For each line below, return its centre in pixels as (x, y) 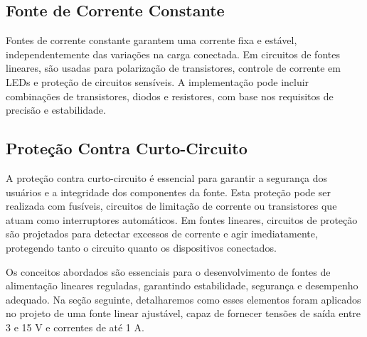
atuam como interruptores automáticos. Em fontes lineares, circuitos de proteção (182, 219)
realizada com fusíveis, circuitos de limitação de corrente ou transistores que (171, 206)
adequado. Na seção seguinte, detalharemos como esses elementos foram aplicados (183, 299)
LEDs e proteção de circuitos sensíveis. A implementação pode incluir (158, 81)
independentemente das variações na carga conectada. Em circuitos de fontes (173, 54)
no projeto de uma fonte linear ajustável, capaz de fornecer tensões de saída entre (183, 313)
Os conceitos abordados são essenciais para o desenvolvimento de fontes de (168, 271)
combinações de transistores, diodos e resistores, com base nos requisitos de (170, 96)
